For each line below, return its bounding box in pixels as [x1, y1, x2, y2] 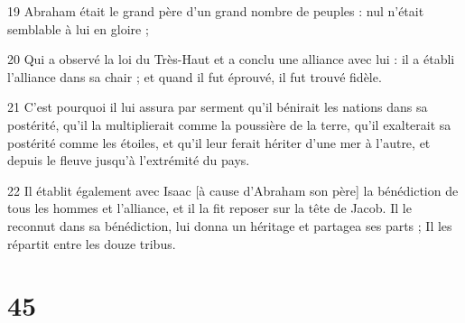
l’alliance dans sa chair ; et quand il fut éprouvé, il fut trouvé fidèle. [7, 67, 382, 86]
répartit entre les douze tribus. [7, 234, 176, 253]
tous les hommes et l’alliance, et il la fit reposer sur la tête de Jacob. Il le [7, 198, 412, 217]
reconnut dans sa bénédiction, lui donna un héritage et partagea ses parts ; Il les [7, 216, 452, 235]
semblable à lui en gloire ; [7, 19, 149, 38]
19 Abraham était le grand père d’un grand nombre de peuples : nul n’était [7, 2, 424, 20]
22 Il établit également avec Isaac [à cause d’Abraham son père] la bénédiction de [7, 180, 459, 199]
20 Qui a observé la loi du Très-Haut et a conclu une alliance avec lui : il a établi [7, 50, 455, 69]
